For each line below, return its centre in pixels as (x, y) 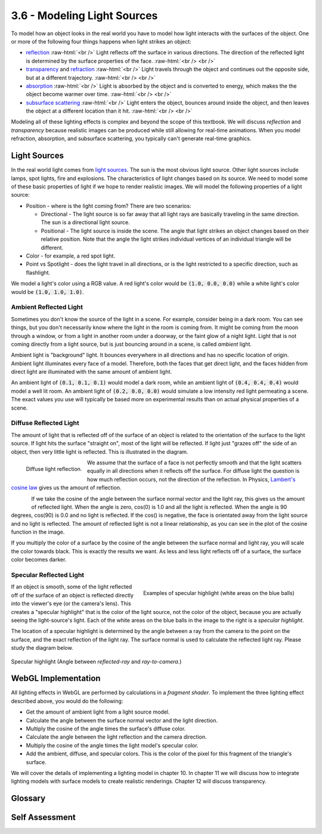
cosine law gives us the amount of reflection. (66, 488)
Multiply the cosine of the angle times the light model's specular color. (112, 745)
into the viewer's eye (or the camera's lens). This (71, 604)
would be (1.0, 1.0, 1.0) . (47, 292)
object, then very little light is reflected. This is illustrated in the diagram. (100, 452)
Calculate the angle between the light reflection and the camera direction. (116, 737)
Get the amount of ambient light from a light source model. (98, 712)
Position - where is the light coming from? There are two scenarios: (109, 206)
